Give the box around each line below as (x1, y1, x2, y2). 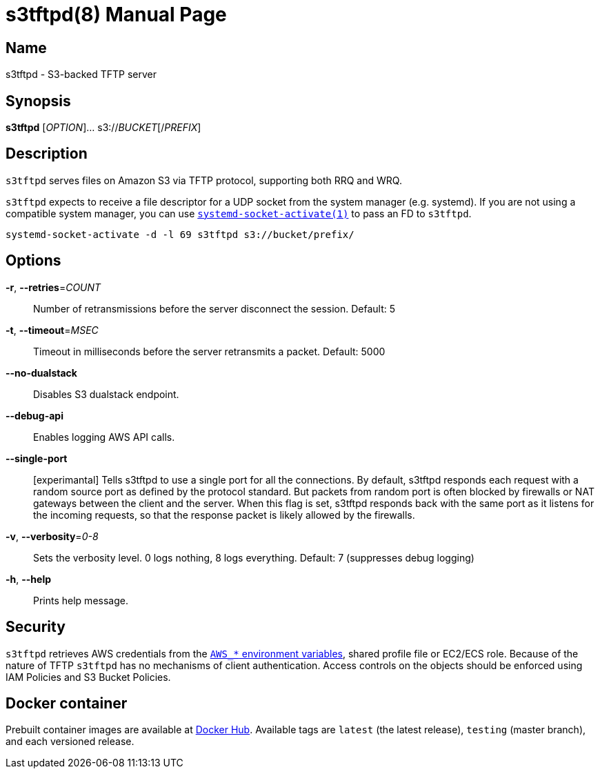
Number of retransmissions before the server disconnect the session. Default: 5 (33, 302, 396, 315)
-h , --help (6, 573, 52, 585)
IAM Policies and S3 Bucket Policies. (6, 671, 171, 683)
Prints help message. (33, 594, 128, 606)
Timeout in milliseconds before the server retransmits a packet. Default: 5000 (33, 345, 386, 357)
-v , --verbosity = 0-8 (6, 530, 99, 542)
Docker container (6, 694, 128, 712)
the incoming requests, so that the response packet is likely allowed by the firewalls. (33, 508, 415, 521)
